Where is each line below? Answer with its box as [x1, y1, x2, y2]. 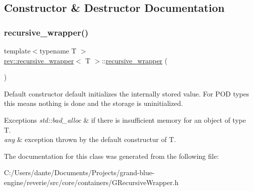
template [4, 46, 31, 55]
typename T [40, 46, 77, 55]
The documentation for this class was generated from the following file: [4, 150, 219, 161]
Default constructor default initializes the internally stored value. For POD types [4, 88, 249, 98]
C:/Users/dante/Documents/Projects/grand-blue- [4, 167, 155, 178]
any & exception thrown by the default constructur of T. [4, 134, 176, 144]
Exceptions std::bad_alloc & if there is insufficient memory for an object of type [4, 114, 246, 125]
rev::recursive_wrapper [4, 55, 74, 65]
